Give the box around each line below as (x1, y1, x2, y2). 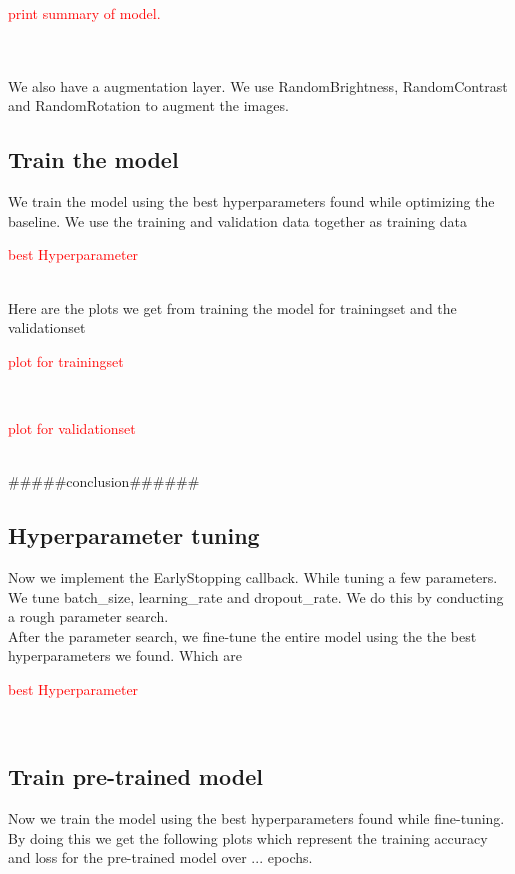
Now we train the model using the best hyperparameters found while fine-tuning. (8, 808, 505, 829)
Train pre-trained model (8, 761, 263, 792)
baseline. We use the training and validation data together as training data (8, 210, 467, 231)
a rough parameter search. (8, 606, 169, 627)
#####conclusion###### (8, 471, 200, 492)
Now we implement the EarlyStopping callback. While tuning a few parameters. (8, 566, 498, 587)
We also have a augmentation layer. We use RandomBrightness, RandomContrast (8, 75, 508, 96)
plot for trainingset (8, 350, 124, 371)
